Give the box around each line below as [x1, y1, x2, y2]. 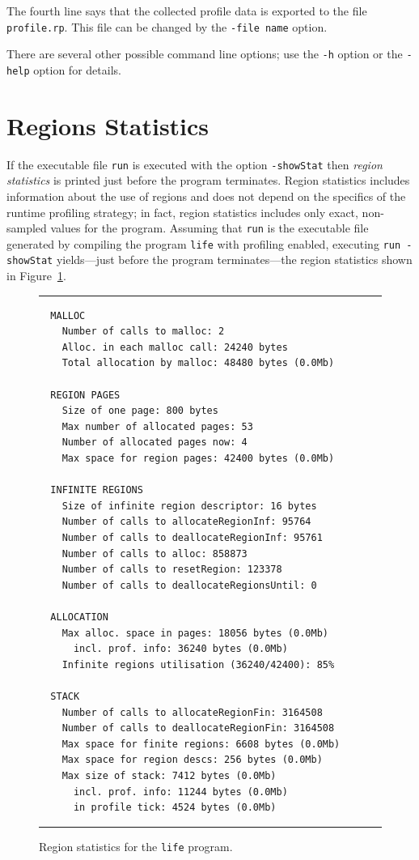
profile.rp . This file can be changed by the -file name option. [6, 18, 328, 35]
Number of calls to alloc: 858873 [61, 547, 248, 560]
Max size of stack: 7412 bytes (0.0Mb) [61, 769, 277, 781]
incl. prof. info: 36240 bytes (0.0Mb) [73, 643, 288, 655]
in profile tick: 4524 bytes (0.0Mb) [73, 802, 277, 814]
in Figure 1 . [6, 267, 66, 284]
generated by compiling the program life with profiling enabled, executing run [6, 235, 401, 252]
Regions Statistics [6, 109, 209, 142]
